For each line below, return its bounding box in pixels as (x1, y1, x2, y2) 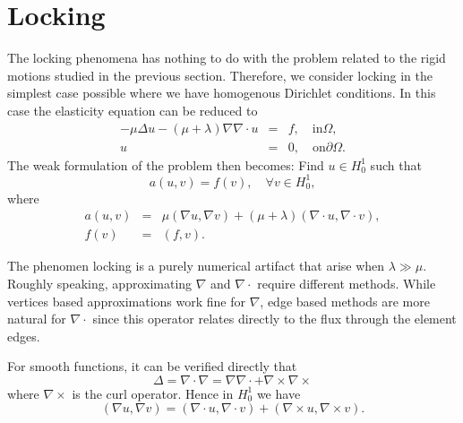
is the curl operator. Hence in (72, 384, 234, 402)
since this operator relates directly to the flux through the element (92, 309, 457, 328)
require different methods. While (257, 273, 436, 292)
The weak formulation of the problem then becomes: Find (7, 155, 324, 174)
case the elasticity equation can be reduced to (7, 100, 258, 119)
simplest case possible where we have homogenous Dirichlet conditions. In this (7, 83, 436, 102)
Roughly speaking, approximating (7, 273, 193, 292)
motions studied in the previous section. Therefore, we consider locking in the (7, 65, 433, 84)
